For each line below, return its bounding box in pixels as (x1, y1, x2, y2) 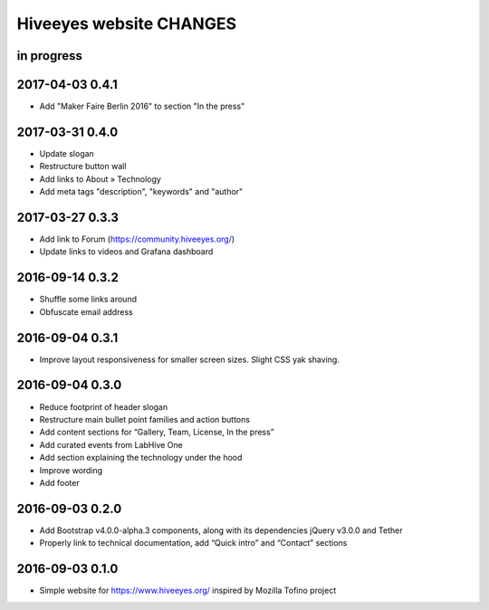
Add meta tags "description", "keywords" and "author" (39, 186, 244, 197)
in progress (16, 48, 83, 63)
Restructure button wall (39, 161, 127, 172)
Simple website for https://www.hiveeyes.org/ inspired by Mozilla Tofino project (39, 585, 337, 596)
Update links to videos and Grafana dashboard (39, 246, 214, 257)
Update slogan (39, 148, 94, 158)
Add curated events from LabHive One (39, 439, 183, 450)
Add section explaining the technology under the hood (39, 453, 243, 463)
